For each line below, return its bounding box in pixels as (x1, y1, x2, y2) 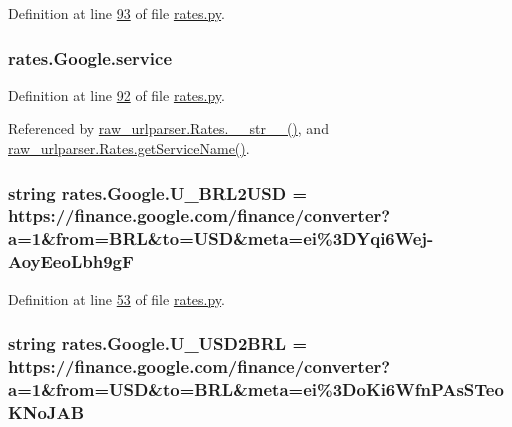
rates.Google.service (8, 45, 173, 70)
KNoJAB (8, 399, 85, 424)
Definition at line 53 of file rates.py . (8, 288, 225, 309)
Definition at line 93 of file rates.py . (8, 3, 225, 23)
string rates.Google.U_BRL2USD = (8, 180, 308, 205)
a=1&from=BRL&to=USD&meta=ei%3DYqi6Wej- (8, 226, 434, 251)
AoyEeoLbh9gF (8, 249, 134, 274)
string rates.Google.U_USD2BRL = (8, 331, 308, 356)
